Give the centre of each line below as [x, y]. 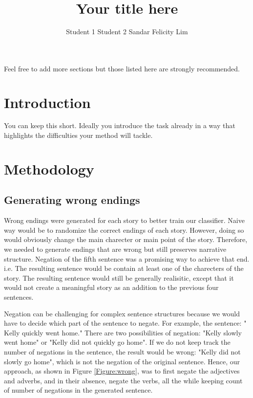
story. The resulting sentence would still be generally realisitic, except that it [119, 277]
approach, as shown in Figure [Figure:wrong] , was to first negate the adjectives [122, 371]
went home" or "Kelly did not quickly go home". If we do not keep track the [117, 342]
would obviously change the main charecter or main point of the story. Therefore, [126, 239]
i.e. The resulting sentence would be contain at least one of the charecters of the [124, 268]
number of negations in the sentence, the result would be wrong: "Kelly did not [122, 351]
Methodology [49, 168]
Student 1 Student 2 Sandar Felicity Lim [127, 32]
